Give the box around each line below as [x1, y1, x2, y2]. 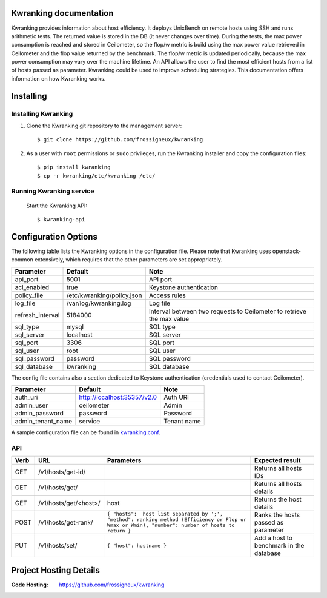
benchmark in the [254, 542, 305, 550]
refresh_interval [15, 311, 60, 319]
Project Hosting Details [11, 565, 100, 576]
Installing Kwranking [11, 109, 73, 118]
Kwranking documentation [11, 8, 114, 18]
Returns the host [254, 495, 302, 503]
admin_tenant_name [15, 417, 73, 425]
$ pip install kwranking [37, 164, 111, 171]
